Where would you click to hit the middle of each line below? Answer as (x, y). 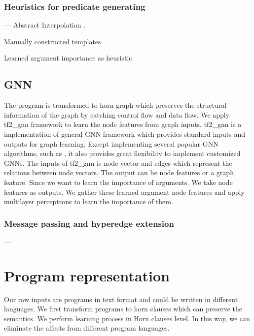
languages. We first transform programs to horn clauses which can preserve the (123, 309)
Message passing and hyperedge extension (89, 223)
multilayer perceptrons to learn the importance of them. (89, 201)
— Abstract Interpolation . (45, 25)
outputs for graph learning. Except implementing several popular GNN (111, 143)
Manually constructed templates (53, 41)
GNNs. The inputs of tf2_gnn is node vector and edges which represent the (118, 163)
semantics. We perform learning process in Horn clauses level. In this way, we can (127, 318)
